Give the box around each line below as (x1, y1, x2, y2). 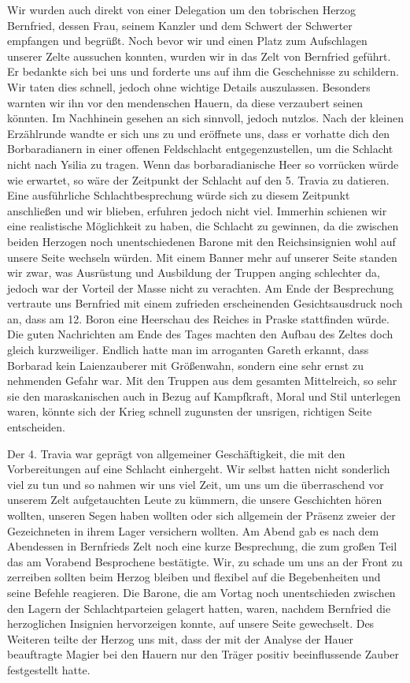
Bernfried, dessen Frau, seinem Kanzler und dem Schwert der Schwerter (7, 17, 353, 33)
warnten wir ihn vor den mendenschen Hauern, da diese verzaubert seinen (7, 94, 363, 110)
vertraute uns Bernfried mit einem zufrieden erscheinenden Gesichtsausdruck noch (7, 295, 403, 312)
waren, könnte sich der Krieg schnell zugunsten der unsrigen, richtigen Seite (7, 403, 372, 420)
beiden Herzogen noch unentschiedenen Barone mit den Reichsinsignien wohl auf (7, 233, 396, 249)
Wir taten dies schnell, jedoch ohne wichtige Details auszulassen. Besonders (7, 78, 371, 95)
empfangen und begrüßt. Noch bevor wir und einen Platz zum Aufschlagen (7, 32, 368, 49)
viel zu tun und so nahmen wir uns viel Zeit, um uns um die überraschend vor (7, 476, 384, 492)
